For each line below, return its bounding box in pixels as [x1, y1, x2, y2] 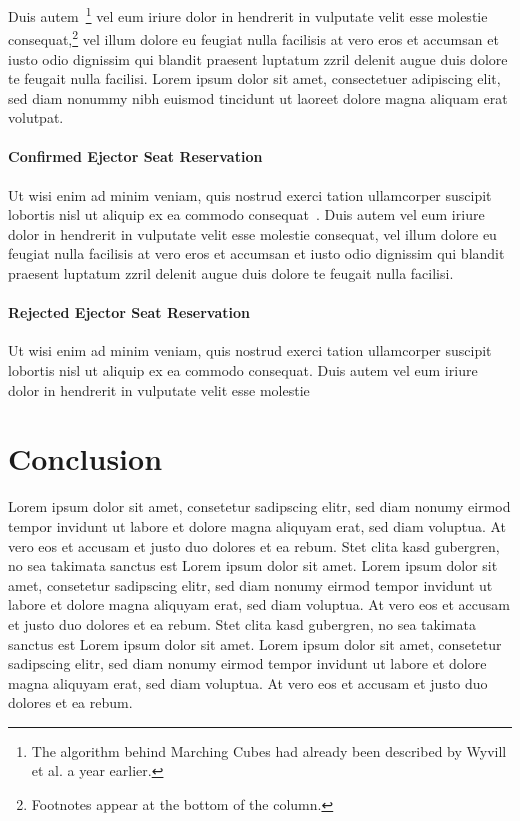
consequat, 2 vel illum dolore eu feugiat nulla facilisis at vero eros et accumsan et [8, 26, 499, 49]
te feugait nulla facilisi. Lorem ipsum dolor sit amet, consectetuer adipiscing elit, [8, 68, 501, 89]
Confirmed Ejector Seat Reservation [8, 146, 263, 167]
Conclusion [8, 438, 163, 479]
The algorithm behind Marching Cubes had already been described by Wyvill [31, 740, 507, 761]
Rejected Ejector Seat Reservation [8, 302, 250, 323]
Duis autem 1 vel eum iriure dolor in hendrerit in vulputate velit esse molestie [8, 3, 488, 26]
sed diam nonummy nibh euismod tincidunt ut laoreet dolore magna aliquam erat [8, 87, 508, 108]
